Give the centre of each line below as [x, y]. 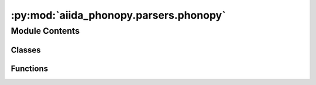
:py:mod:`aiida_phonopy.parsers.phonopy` [118, 15]
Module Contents [45, 31]
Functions [30, 68]
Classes [26, 50]
